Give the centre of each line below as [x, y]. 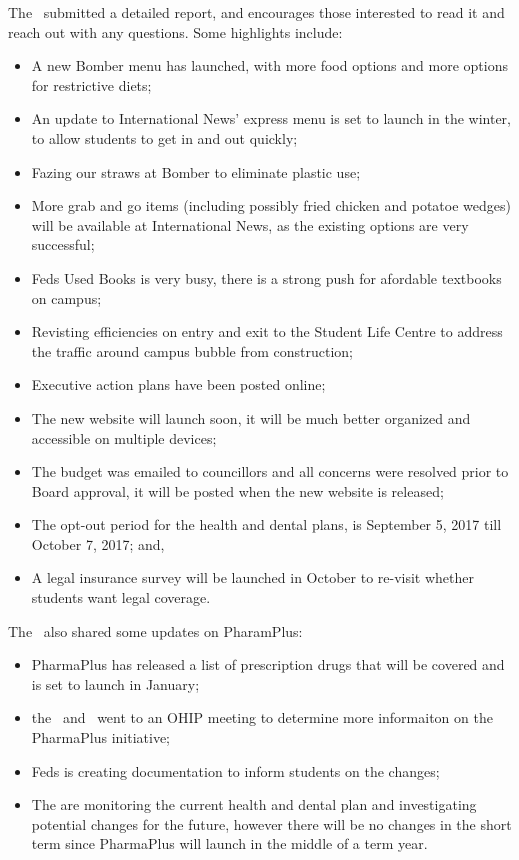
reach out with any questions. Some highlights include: [175, 31]
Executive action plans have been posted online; [178, 384]
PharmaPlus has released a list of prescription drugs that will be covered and [268, 664]
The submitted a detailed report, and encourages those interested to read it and [256, 12]
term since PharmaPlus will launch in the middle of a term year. [229, 843]
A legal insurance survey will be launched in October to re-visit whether [252, 577]
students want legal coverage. [121, 597]
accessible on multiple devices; [124, 437]
